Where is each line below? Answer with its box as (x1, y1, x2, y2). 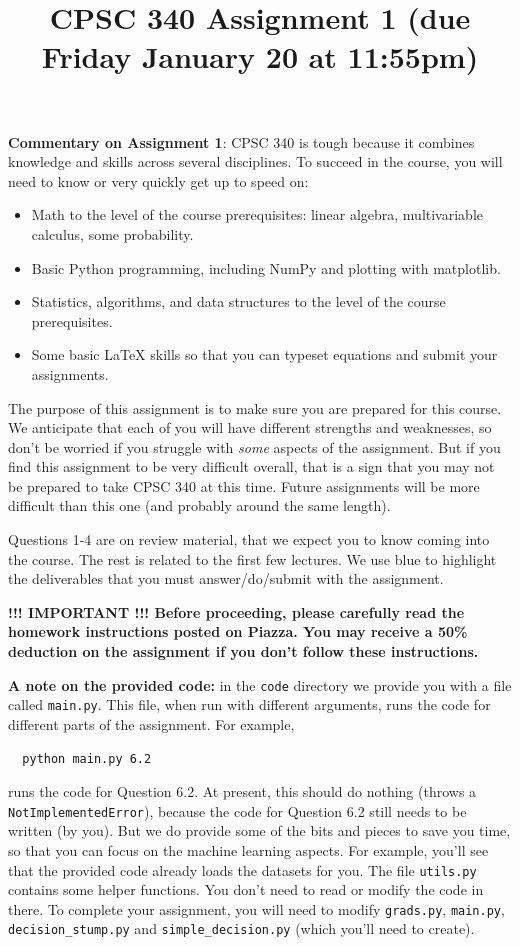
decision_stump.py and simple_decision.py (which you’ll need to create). (8, 918, 475, 939)
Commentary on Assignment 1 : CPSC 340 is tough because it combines (8, 131, 475, 152)
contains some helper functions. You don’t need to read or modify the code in (8, 879, 484, 900)
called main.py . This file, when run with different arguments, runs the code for (8, 694, 491, 715)
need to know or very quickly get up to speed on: (8, 170, 309, 191)
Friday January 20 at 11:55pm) (41, 36, 479, 77)
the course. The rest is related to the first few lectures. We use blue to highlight (8, 548, 497, 569)
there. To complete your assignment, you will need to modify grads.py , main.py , (8, 898, 505, 919)
